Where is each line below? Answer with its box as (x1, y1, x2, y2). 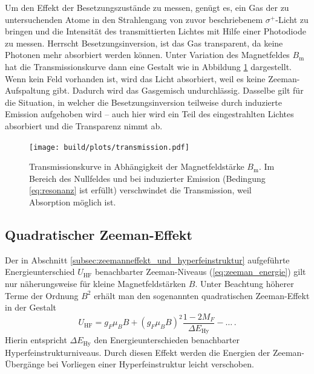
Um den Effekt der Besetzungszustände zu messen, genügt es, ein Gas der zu (5, 1, 289, 13)
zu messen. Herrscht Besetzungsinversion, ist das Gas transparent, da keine (5, 36, 283, 49)
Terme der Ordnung (5, 289, 79, 301)
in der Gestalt (5, 301, 56, 314)
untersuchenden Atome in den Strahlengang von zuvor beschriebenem (5, 13, 263, 25)
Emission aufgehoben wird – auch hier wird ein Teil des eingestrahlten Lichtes (5, 108, 294, 120)
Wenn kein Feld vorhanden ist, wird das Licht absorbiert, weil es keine (5, 72, 266, 85)
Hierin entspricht (5, 334, 67, 346)
